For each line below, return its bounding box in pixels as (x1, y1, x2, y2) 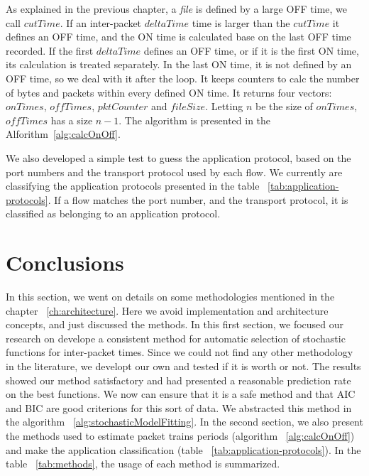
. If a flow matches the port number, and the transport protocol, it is (48, 192, 348, 207)
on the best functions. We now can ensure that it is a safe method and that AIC (6, 386, 356, 401)
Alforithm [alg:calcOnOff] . (6, 126, 121, 141)
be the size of (255, 99, 313, 114)
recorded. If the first (6, 43, 94, 58)
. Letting (205, 99, 243, 114)
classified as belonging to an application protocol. (6, 206, 221, 221)
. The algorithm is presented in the (119, 112, 271, 127)
